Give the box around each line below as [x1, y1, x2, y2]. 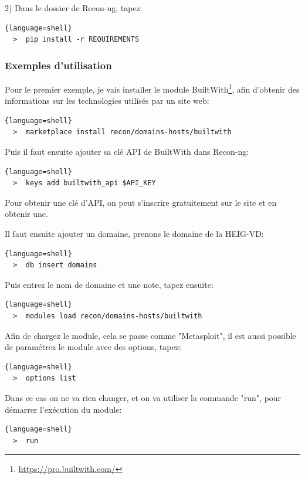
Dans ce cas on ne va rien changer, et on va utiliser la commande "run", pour [5, 391, 282, 403]
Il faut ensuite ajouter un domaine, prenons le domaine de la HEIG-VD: [5, 227, 264, 239]
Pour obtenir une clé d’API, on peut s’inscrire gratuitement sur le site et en [5, 196, 277, 208]
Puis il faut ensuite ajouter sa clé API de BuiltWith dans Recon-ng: [5, 145, 249, 158]
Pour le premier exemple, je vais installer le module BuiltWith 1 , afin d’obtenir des [5, 81, 300, 95]
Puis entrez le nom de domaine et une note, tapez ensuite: [5, 278, 213, 290]
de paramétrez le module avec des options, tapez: [5, 341, 181, 353]
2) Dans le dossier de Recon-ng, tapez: [5, 2, 143, 13]
